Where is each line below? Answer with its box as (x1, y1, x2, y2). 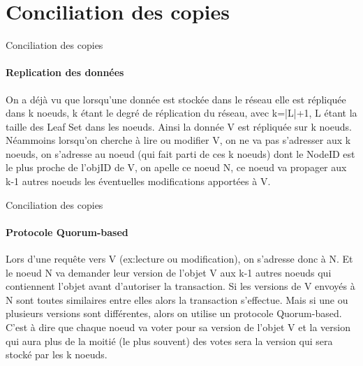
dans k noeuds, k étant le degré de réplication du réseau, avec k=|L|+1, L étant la (6, 105, 357, 120)
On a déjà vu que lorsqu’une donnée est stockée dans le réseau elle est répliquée (6, 91, 346, 106)
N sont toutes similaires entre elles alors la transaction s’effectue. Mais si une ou (6, 292, 348, 307)
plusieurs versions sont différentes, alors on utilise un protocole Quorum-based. (6, 306, 342, 321)
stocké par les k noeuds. (6, 347, 108, 362)
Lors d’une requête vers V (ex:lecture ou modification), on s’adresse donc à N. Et (6, 251, 353, 266)
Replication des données (6, 65, 124, 80)
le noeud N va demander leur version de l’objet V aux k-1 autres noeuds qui (6, 265, 332, 279)
